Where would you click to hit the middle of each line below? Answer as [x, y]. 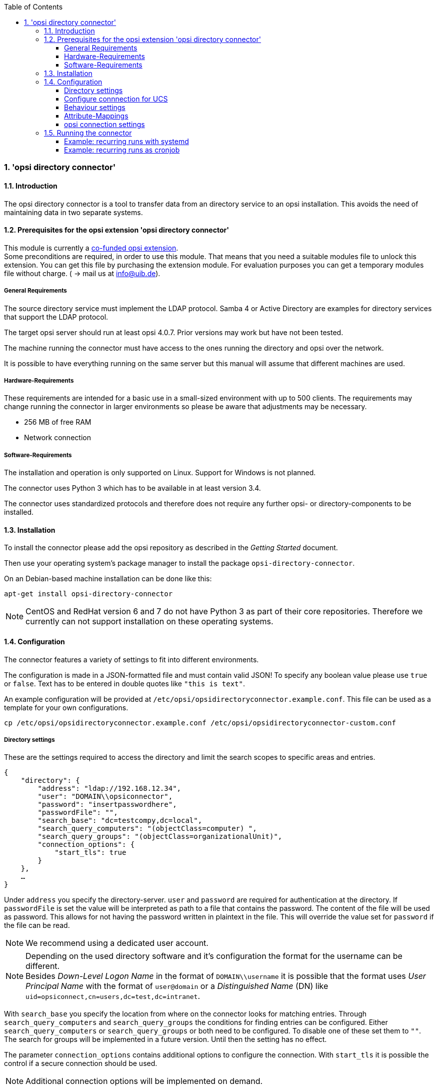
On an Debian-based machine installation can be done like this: [108, 579]
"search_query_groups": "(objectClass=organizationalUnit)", [160, 837]
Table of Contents [33, 7]
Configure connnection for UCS [116, 99]
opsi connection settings [104, 124]
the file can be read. [37, 925]
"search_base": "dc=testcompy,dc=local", [120, 821]
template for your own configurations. [66, 707]
